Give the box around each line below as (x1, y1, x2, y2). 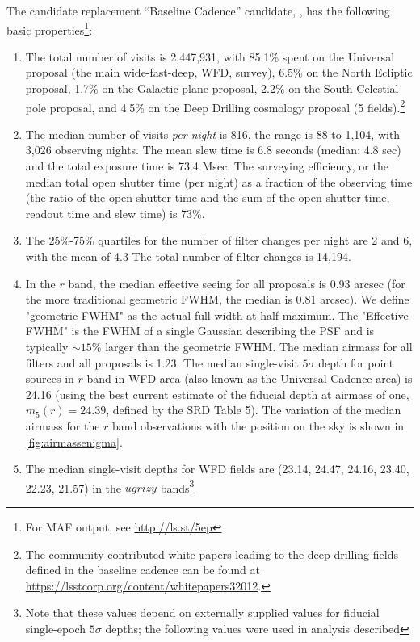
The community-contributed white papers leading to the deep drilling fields (25, 545, 398, 562)
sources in (25, 370, 74, 387)
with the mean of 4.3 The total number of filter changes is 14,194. (25, 248, 351, 265)
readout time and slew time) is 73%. (25, 204, 205, 221)
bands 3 (160, 476, 195, 496)
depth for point (318, 354, 394, 371)
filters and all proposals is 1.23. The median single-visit (25, 354, 299, 371)
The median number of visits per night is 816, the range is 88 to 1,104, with (25, 125, 401, 142)
